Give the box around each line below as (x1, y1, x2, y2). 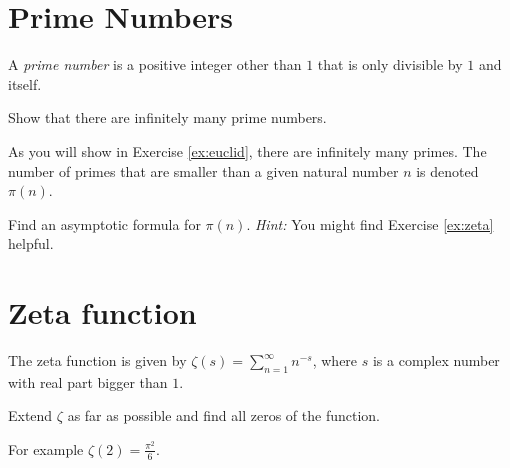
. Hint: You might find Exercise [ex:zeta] (246, 213, 494, 234)
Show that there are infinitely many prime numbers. (8, 107, 327, 128)
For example (8, 438, 84, 459)
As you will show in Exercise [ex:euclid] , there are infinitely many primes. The (8, 140, 487, 161)
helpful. (8, 233, 54, 254)
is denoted (416, 160, 479, 181)
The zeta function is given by (8, 350, 187, 370)
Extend (8, 405, 53, 426)
